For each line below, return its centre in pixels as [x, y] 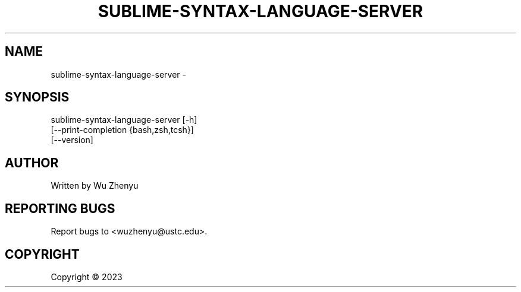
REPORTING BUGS [60, 208]
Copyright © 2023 [87, 277]
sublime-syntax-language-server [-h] [124, 120]
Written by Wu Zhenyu [95, 186]
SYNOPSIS [37, 97]
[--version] [72, 140]
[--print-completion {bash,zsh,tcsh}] [122, 130]
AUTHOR [32, 163]
